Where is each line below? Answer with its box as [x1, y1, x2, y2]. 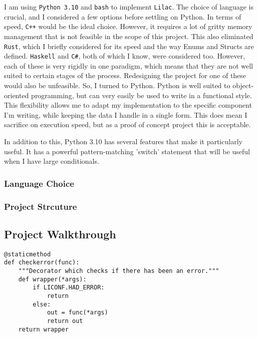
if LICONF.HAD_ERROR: [33, 284, 105, 291]
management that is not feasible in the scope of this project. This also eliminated [4, 31, 253, 41]
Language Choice [4, 177, 74, 189]
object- [232, 80, 254, 90]
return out [47, 317, 83, 324]
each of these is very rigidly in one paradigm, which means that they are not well [4, 60, 253, 71]
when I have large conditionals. [4, 156, 99, 166]
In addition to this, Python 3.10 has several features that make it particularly [4, 136, 242, 146]
